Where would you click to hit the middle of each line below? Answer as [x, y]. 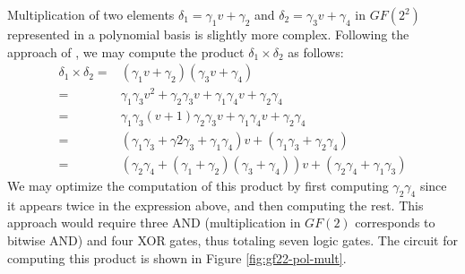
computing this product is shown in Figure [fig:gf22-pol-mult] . [177, 257]
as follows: [316, 51]
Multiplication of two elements [91, 14]
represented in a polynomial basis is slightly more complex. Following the [208, 34]
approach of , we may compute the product [126, 51]
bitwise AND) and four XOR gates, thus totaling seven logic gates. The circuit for [232, 240]
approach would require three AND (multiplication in [154, 223]
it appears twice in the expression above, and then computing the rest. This [215, 205]
